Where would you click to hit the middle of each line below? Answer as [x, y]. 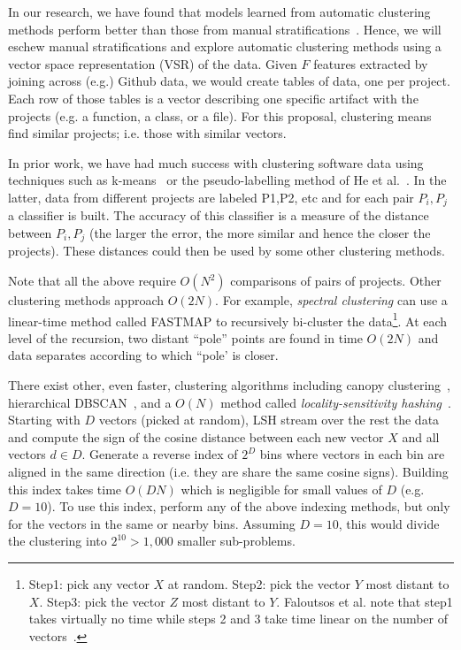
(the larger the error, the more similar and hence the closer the [260, 232]
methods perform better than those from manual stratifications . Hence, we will [225, 29]
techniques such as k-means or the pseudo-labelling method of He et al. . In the [227, 180]
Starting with [44, 420]
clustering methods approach [86, 300]
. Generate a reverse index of [160, 454]
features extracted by [371, 63]
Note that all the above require [92, 281]
